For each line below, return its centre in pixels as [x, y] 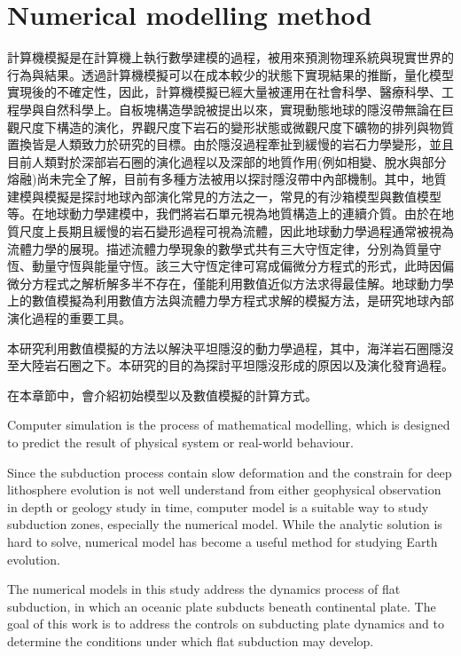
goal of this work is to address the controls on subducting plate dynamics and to [226, 624]
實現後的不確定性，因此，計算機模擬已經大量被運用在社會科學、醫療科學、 [224, 92]
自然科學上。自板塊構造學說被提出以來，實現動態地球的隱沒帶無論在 [242, 109]
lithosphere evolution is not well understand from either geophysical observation [224, 490]
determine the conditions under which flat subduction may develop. [191, 640]
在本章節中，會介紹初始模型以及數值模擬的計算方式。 [162, 395]
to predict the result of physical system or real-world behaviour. [180, 442]
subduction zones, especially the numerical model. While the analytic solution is [225, 524]
